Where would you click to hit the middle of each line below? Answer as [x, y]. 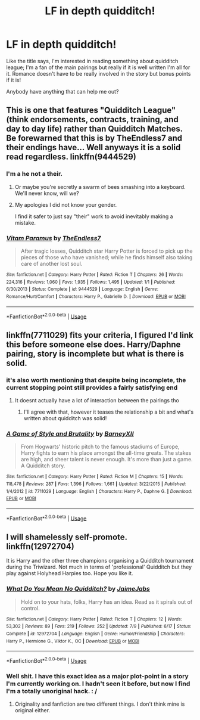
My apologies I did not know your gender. [66, 204]
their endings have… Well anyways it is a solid [93, 148]
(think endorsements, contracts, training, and [92, 120]
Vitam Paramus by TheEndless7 [54, 238]
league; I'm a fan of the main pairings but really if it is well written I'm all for [98, 67]
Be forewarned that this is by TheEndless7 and [94, 138]
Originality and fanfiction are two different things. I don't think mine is [100, 704]
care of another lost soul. [51, 263]
